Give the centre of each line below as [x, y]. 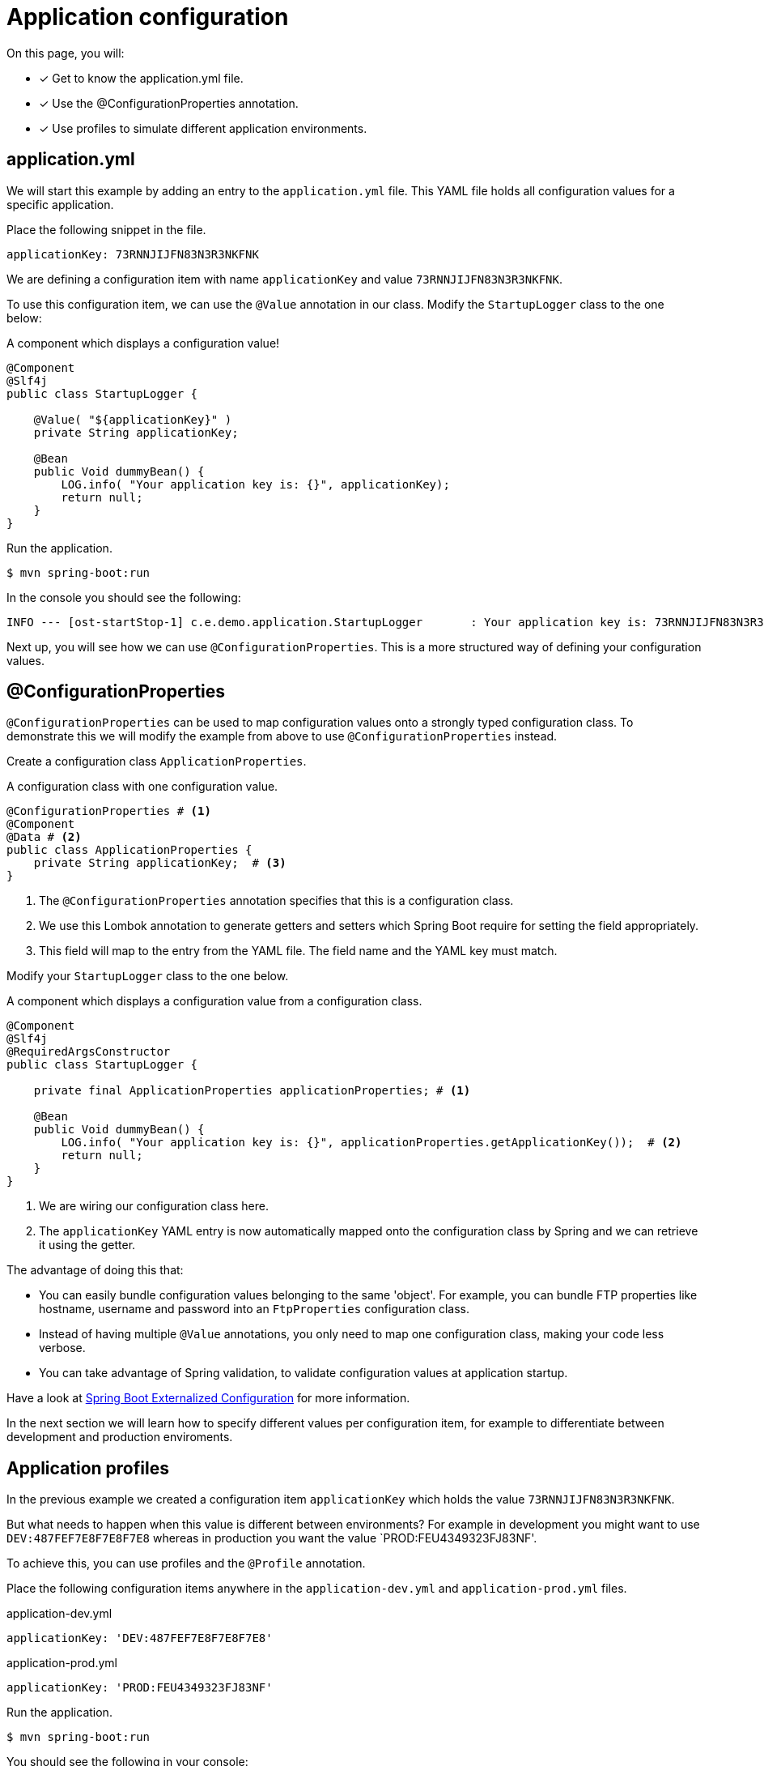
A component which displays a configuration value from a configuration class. [214, 1001]
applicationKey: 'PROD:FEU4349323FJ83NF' [140, 1688]
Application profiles [88, 1468]
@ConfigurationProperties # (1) [109, 811]
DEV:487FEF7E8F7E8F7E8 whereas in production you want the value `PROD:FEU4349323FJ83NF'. [272, 1538]
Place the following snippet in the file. [106, 229]
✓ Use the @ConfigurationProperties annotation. [169, 103]
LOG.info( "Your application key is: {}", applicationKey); [255, 484]
